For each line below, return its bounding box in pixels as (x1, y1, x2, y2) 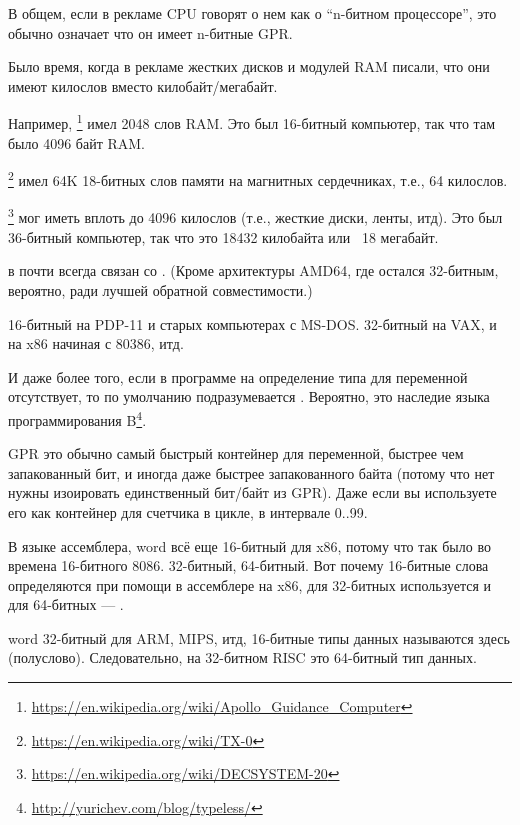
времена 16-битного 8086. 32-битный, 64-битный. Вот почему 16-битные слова (8, 555, 489, 576)
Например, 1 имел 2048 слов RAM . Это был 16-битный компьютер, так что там (8, 110, 495, 134)
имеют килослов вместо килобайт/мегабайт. (8, 75, 278, 96)
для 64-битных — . (8, 594, 124, 615)
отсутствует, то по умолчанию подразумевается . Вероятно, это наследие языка (8, 386, 490, 407)
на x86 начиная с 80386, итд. (8, 333, 184, 354)
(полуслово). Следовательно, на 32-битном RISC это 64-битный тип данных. (8, 647, 477, 668)
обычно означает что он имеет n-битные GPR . (8, 22, 293, 43)
